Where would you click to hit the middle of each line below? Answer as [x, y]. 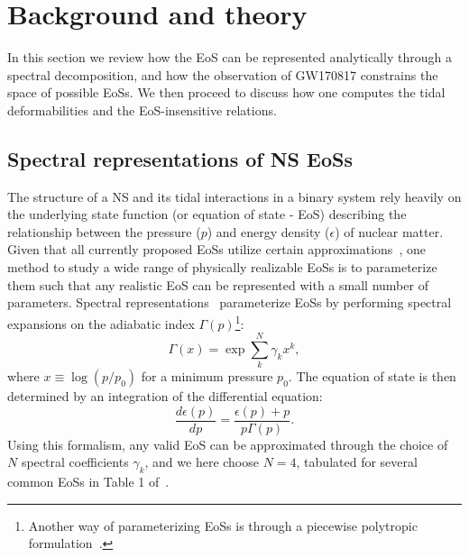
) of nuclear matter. [389, 231]
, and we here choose [202, 462]
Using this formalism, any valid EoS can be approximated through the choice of [228, 444]
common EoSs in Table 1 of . [88, 482]
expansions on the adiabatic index [101, 323]
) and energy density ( [268, 231]
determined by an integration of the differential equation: [165, 396]
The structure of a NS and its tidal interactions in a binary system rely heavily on [234, 196]
